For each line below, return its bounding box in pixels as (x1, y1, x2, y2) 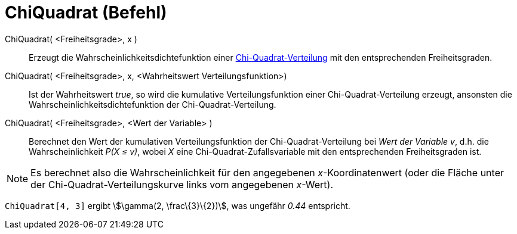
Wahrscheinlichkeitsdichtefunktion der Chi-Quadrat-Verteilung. (29, 99, 276, 110)
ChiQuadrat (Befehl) (5, 2, 167, 23)
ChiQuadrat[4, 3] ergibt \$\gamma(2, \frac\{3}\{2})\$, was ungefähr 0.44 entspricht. (5, 200, 350, 211)
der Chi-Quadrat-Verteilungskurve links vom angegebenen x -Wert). (30, 178, 334, 191)
